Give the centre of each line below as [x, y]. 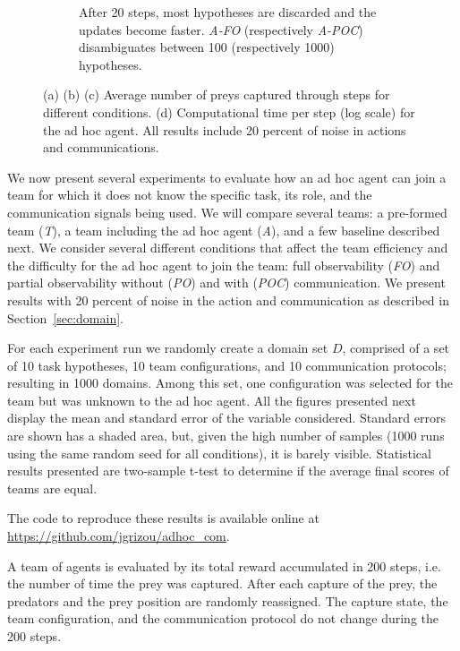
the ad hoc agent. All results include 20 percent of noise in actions [225, 129]
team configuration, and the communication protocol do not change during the [223, 618]
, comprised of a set [396, 348]
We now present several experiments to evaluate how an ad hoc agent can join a [227, 177]
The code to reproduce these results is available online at [163, 518]
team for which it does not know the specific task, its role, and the [190, 195]
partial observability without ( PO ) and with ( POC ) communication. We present [226, 283]
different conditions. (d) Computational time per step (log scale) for [229, 111]
